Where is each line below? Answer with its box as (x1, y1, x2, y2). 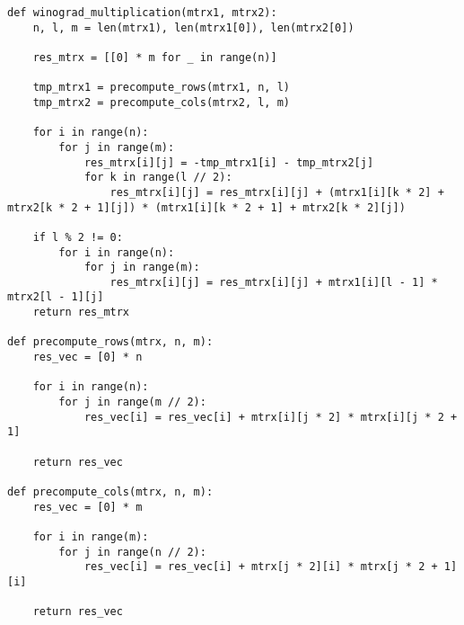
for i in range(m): (32, 530, 149, 543)
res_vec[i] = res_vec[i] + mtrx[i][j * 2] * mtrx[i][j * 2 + (83, 410, 458, 424)
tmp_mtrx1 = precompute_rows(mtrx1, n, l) (32, 81, 290, 94)
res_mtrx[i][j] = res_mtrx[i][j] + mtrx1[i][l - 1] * (109, 275, 438, 289)
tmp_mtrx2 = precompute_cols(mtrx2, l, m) (32, 95, 290, 109)
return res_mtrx (32, 306, 130, 319)
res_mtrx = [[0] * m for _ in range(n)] (32, 50, 277, 64)
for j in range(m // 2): (58, 396, 206, 409)
